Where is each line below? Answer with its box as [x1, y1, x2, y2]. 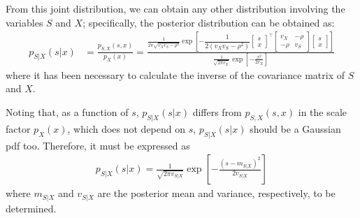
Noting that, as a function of [6, 105, 129, 119]
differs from [192, 105, 242, 119]
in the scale [298, 105, 347, 119]
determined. [6, 201, 57, 215]
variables [6, 15, 43, 29]
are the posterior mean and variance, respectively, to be [97, 186, 336, 201]
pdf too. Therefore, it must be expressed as [6, 138, 190, 152]
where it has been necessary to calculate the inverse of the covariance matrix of [6, 67, 345, 82]
